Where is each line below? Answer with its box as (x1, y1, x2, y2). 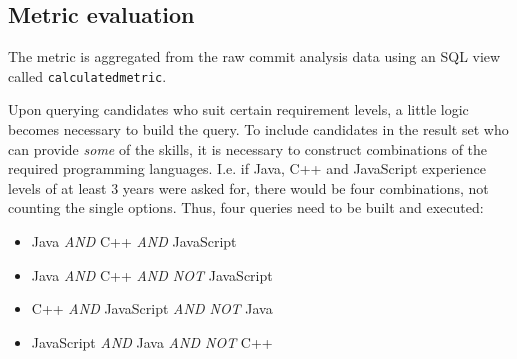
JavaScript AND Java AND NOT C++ (31, 331, 273, 352)
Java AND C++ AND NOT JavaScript (31, 264, 273, 285)
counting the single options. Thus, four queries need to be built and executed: (8, 197, 484, 218)
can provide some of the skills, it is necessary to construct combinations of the (8, 138, 488, 159)
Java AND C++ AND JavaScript (31, 231, 237, 252)
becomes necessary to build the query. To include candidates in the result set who (8, 119, 509, 140)
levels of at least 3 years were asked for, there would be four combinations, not (8, 177, 489, 198)
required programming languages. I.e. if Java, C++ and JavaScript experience (8, 158, 486, 179)
